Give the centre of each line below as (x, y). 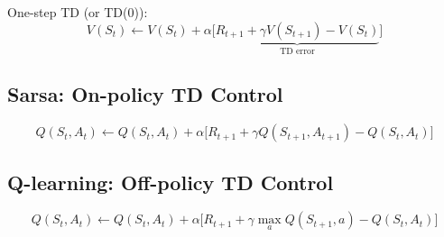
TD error (297, 52)
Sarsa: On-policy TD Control (145, 94)
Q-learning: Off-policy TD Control (171, 182)
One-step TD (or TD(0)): (78, 12)
